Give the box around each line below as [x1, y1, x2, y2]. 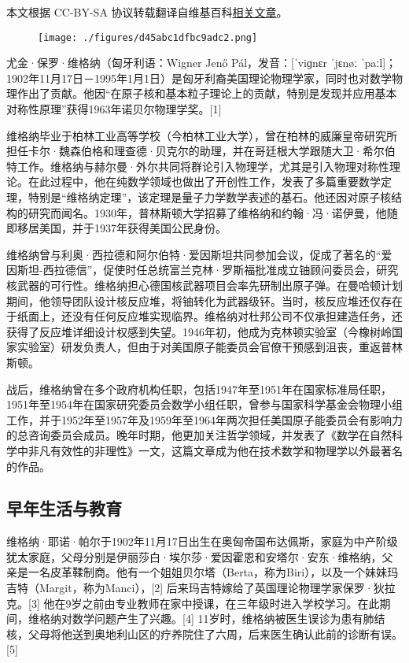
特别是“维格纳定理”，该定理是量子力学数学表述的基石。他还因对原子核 [28, 189, 392, 205]
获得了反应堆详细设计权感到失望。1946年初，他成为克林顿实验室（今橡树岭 [6, 323, 392, 339]
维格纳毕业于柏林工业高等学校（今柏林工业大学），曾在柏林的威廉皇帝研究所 [6, 127, 397, 143]
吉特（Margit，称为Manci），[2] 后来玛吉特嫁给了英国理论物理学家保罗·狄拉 [6, 580, 396, 596]
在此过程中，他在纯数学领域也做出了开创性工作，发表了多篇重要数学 [28, 173, 381, 190]
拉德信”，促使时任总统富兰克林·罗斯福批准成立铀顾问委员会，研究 [53, 261, 399, 278]
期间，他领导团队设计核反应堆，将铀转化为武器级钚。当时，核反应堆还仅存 [6, 292, 392, 309]
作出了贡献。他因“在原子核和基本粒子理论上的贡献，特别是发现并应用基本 [17, 85, 397, 102]
